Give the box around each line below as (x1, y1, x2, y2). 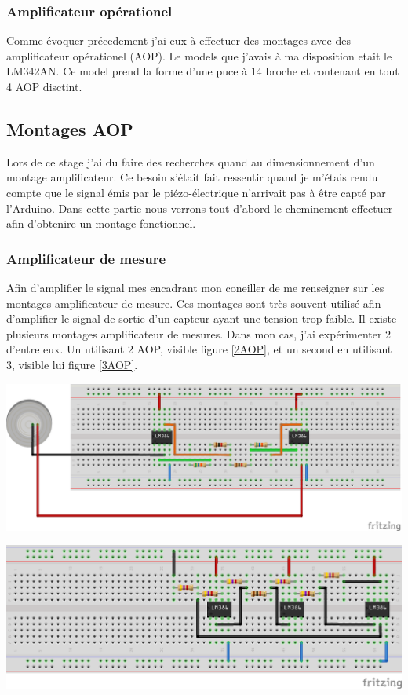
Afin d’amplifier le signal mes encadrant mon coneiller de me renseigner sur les (6, 279, 384, 295)
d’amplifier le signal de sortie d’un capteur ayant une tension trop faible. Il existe (6, 310, 397, 327)
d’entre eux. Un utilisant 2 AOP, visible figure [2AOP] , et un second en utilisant (6, 341, 392, 357)
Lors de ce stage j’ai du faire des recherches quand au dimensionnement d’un (6, 153, 375, 170)
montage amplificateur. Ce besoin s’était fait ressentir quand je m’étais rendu (6, 169, 378, 185)
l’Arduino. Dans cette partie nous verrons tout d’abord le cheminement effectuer (6, 199, 393, 216)
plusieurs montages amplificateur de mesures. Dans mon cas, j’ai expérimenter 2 (6, 325, 392, 342)
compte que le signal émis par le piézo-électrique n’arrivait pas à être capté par (6, 184, 386, 200)
